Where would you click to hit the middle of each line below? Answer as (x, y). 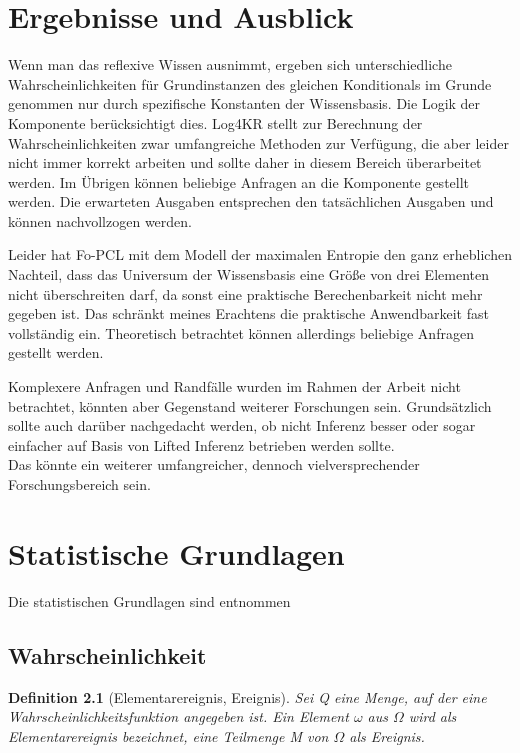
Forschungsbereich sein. (79, 484)
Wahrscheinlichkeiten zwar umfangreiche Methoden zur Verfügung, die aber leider (258, 142)
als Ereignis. (387, 735)
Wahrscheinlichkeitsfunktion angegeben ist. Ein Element (178, 716)
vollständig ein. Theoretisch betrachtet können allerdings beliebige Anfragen (241, 332)
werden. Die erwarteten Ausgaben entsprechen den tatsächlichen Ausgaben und (251, 201)
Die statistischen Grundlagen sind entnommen (149, 600)
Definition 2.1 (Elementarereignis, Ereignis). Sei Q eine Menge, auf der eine (247, 696)
